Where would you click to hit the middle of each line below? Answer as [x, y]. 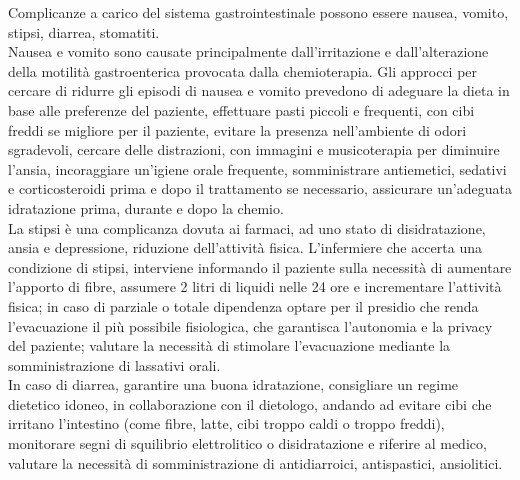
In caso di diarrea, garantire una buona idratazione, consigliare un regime [233, 384]
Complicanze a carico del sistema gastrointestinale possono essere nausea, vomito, [258, 12]
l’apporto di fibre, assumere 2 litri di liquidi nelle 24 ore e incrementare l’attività [255, 286]
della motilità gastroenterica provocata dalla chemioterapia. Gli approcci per [243, 70]
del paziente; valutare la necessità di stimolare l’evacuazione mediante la [229, 345]
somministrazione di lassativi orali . [114, 364]
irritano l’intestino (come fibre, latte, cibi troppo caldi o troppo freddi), [226, 423]
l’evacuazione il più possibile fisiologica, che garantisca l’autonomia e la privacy [250, 325]
